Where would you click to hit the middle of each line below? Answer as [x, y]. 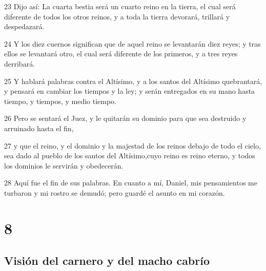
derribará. [20, 63]
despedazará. [24, 26]
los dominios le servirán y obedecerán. [64, 165]
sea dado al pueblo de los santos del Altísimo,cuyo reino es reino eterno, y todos [130, 155]
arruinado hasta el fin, [39, 128]
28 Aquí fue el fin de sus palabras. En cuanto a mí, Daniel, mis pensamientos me [131, 183]
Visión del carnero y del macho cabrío [107, 260]
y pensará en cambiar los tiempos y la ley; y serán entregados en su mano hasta [130, 91]
